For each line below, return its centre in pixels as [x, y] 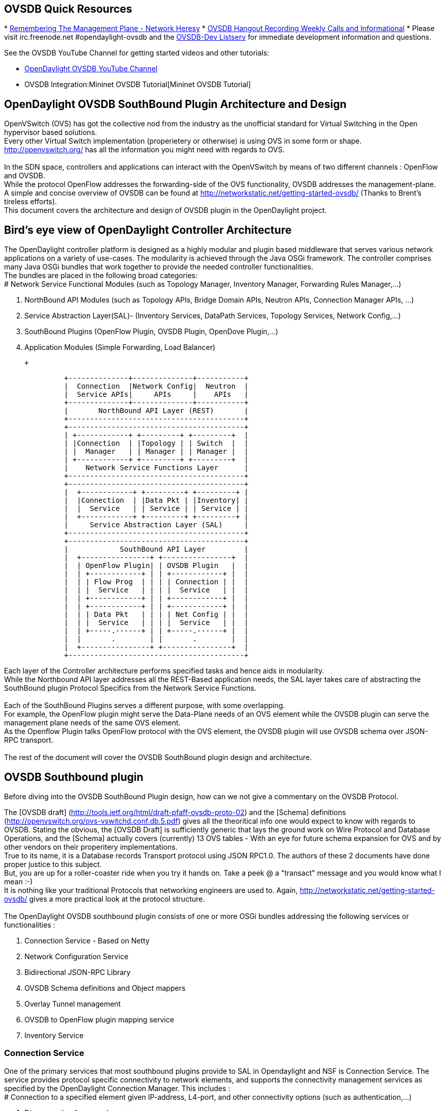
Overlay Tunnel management [73, 1004]
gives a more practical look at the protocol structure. [117, 899]
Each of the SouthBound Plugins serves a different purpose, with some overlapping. [145, 706]
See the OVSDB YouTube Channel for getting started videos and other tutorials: [137, 53]
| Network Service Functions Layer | [156, 468]
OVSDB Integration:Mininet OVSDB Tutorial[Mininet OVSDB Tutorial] [138, 85]
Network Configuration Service [77, 956]
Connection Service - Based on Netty [87, 940]
